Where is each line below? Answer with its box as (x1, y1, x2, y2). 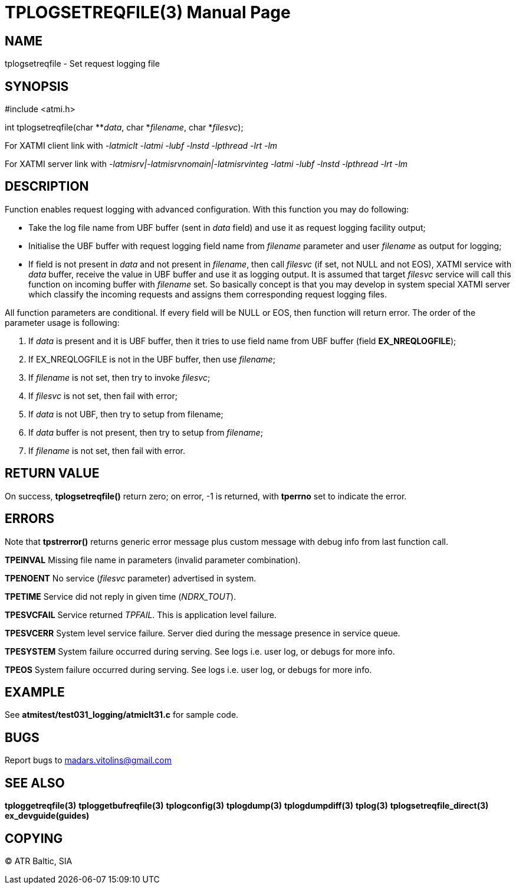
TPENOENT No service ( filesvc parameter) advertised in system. (5, 573, 257, 583)
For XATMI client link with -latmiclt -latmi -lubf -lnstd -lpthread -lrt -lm (5, 140, 278, 151)
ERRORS (5, 511, 55, 527)
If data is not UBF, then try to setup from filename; (28, 408, 224, 419)
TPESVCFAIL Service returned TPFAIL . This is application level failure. (5, 609, 277, 620)
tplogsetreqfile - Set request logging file (5, 58, 160, 69)
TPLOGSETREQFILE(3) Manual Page (5, 2, 291, 22)
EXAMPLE (5, 684, 65, 700)
